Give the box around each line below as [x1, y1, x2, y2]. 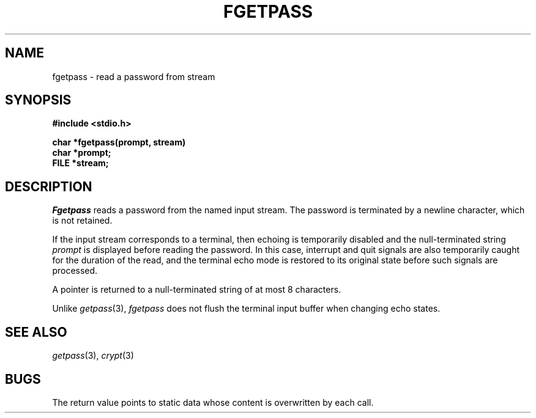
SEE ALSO [5, 324, 67, 340]
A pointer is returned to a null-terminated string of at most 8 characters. [52, 284, 341, 295]
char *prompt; [52, 147, 111, 158]
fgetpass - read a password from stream [52, 71, 215, 82]
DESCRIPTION [5, 178, 92, 194]
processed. [52, 265, 98, 276]
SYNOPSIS [5, 92, 72, 108]
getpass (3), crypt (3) [52, 350, 134, 361]
